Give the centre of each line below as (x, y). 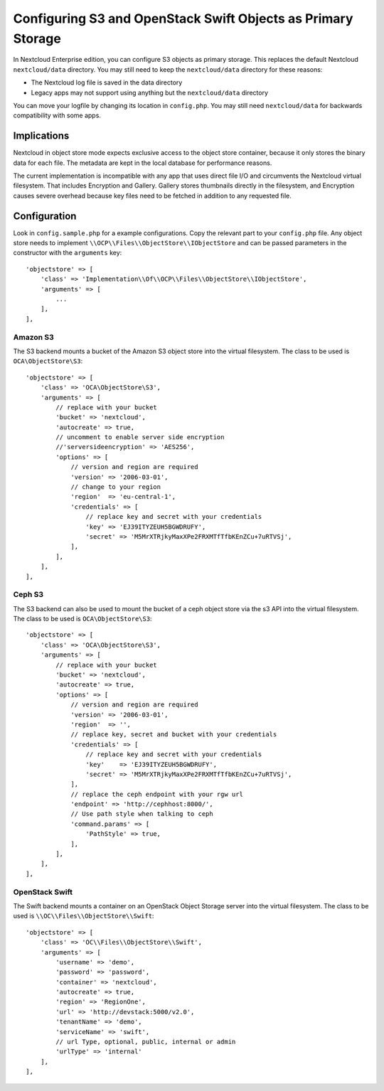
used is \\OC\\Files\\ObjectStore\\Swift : (84, 916)
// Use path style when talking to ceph (142, 814)
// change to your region (116, 487)
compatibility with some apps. (57, 115)
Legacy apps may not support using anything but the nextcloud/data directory (150, 92)
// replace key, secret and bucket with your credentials (174, 735)
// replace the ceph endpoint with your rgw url (157, 794)
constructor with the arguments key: (68, 253)
